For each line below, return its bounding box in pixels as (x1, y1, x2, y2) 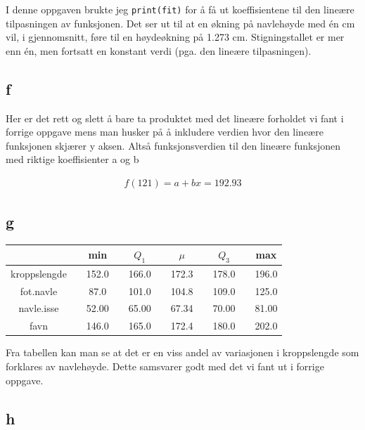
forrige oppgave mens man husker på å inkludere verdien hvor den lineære (6, 124, 324, 139)
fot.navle (20, 283, 58, 298)
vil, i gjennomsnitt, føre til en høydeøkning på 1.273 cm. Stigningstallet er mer (6, 30, 345, 44)
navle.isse (18, 301, 59, 315)
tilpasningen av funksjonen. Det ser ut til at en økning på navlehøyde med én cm (6, 15, 355, 30)
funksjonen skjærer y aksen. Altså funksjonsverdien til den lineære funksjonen (6, 138, 340, 152)
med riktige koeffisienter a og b (6, 152, 139, 167)
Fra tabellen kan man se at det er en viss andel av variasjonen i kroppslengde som (6, 345, 359, 360)
